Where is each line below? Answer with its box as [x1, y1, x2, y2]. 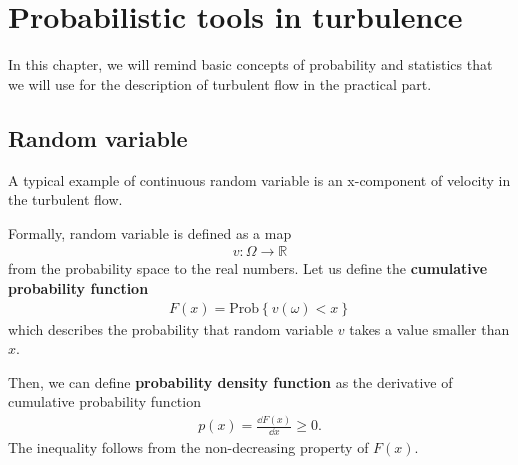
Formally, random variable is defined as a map [8, 222, 292, 243]
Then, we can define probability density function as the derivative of [8, 371, 453, 392]
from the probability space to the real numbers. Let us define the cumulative [8, 258, 488, 279]
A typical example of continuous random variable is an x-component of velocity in [8, 169, 511, 190]
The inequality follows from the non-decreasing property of [8, 437, 369, 458]
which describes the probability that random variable [8, 318, 334, 339]
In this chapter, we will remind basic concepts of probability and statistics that [8, 54, 493, 75]
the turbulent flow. [8, 189, 123, 210]
